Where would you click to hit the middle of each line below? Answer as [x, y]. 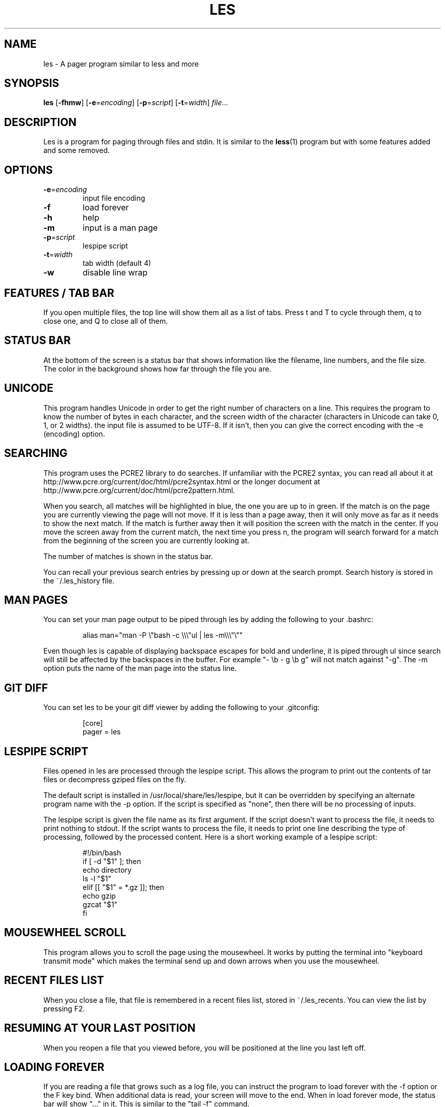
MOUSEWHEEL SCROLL [65, 933]
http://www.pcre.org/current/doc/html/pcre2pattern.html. [139, 490]
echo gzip [99, 896]
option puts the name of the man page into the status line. [140, 668]
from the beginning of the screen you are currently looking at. [146, 540]
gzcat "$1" [100, 905]
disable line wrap [115, 273]
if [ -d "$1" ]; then [112, 862]
